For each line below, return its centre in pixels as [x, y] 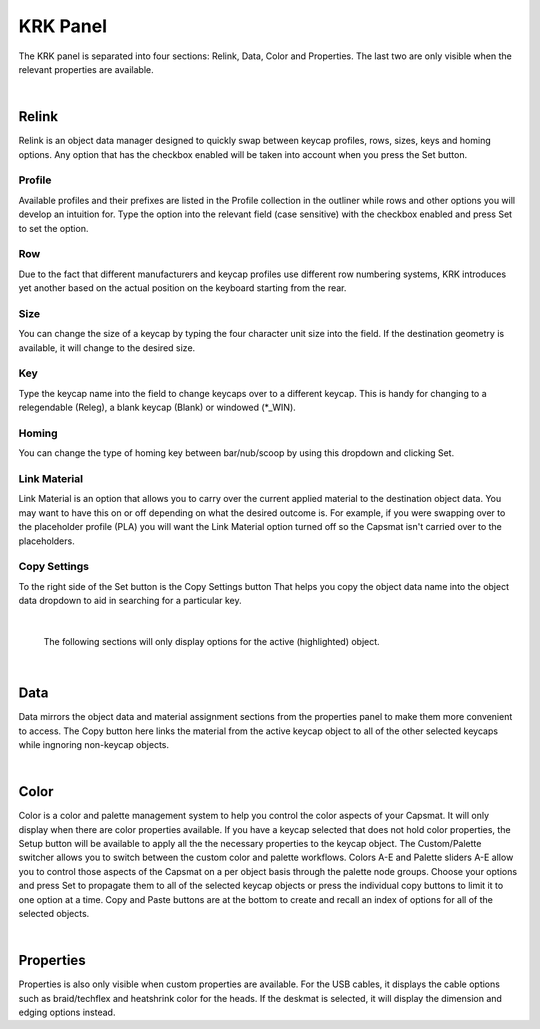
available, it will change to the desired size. [107, 347]
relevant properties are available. [86, 69]
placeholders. [46, 541]
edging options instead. [67, 1012]
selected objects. [54, 914]
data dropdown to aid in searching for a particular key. [130, 601]
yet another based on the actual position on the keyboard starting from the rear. [182, 288]
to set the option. [53, 228]
